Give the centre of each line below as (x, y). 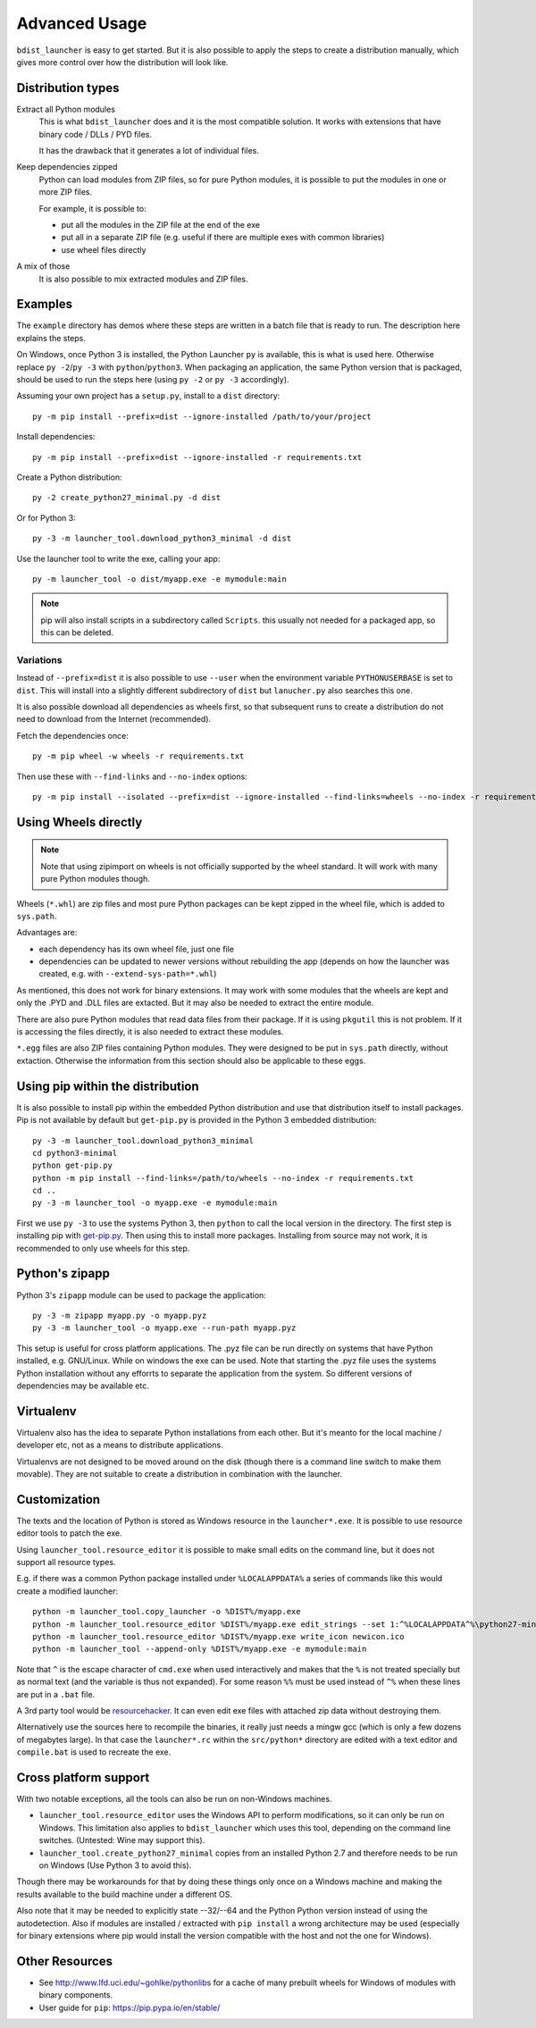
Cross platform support (83, 1777)
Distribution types (68, 88)
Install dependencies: (56, 437)
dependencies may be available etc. (83, 1386)
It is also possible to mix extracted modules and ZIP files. (143, 279)
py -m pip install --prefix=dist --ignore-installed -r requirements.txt (197, 457)
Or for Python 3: (46, 517)
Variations (39, 659)
